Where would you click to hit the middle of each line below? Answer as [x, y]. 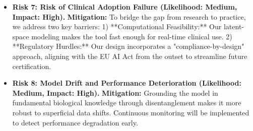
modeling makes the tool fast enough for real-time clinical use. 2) [132, 36]
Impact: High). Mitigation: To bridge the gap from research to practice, [129, 16]
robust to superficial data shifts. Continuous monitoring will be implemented [131, 112]
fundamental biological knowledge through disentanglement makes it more [127, 103]
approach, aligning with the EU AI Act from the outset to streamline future [130, 56]
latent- [234, 26]
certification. [32, 66]
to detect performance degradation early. [75, 122]
